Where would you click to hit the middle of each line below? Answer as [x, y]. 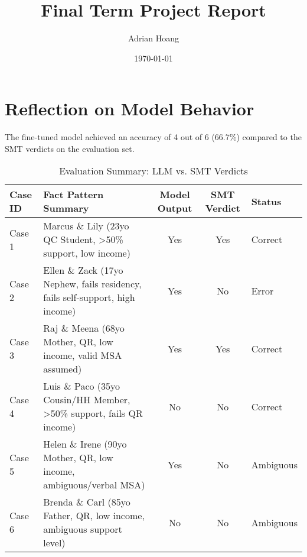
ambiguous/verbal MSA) [94, 485]
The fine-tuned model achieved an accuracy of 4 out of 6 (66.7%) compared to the [153, 137]
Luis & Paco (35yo [82, 386]
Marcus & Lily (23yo [86, 226]
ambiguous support [83, 529]
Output [175, 208]
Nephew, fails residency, [92, 284]
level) [54, 543]
